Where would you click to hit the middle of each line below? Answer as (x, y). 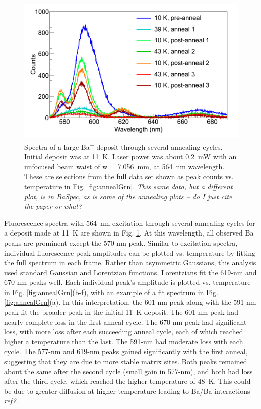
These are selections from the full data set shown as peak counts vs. (129, 176)
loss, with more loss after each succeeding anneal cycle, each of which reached (124, 332)
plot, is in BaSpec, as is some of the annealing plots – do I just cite (128, 196)
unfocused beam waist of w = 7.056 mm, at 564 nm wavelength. (124, 166)
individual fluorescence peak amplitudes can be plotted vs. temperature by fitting (130, 252)
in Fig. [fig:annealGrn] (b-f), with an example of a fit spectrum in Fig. (111, 292)
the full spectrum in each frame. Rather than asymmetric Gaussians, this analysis (130, 262)
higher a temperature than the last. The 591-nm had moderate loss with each (124, 341)
